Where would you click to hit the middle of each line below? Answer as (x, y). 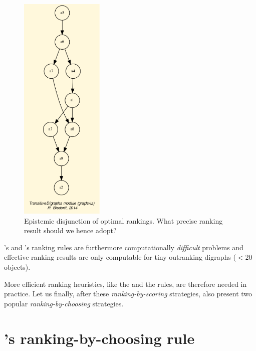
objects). (17, 267)
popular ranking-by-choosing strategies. (64, 303)
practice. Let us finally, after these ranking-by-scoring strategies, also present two (128, 294)
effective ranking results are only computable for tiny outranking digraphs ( (120, 257)
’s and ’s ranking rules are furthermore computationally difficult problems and (124, 247)
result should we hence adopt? (70, 230)
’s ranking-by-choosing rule (99, 338)
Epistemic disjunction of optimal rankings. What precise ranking (123, 220)
